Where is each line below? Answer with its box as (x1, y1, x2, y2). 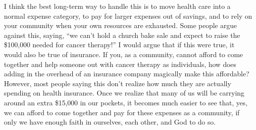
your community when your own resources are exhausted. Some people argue (4, 20, 237, 31)
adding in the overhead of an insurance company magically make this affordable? (4, 68, 250, 79)
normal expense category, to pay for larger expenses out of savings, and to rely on (4, 10, 253, 21)
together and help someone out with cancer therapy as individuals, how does (4, 59, 237, 69)
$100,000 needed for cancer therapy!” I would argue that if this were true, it (4, 39, 235, 50)
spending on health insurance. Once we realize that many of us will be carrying (4, 88, 245, 98)
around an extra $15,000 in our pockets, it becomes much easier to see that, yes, (4, 97, 248, 107)
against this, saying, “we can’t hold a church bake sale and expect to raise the (4, 30, 240, 40)
